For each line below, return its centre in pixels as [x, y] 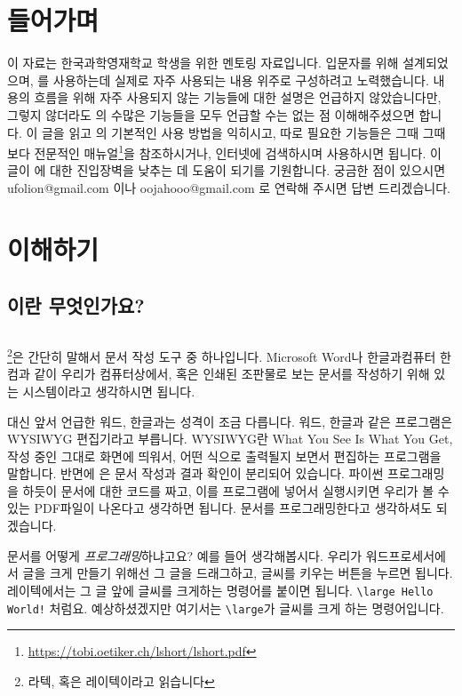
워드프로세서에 [406, 555]
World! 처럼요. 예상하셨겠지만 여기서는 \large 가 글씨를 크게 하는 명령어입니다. [226, 608]
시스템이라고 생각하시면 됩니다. [109, 391]
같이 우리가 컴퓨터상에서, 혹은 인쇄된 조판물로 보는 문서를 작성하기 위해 [232, 374]
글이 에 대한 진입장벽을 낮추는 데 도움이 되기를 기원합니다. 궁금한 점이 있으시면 [227, 170]
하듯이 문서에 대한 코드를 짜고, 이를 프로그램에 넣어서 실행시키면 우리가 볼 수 [236, 490]
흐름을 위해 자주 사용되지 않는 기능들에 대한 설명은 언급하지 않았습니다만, [238, 97]
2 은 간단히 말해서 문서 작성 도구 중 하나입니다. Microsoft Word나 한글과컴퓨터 [222, 355]
